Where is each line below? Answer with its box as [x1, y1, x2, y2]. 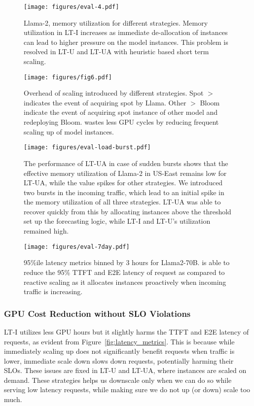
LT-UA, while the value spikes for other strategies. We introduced [24, 177, 223, 188]
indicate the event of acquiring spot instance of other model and [24, 107, 218, 117]
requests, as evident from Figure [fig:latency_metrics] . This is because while [4, 336, 235, 346]
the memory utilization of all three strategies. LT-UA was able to [24, 197, 221, 207]
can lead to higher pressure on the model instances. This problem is [24, 36, 228, 47]
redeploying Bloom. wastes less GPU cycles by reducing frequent [24, 117, 219, 127]
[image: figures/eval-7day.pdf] [24, 243, 130, 250]
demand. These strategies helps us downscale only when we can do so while [4, 374, 232, 385]
